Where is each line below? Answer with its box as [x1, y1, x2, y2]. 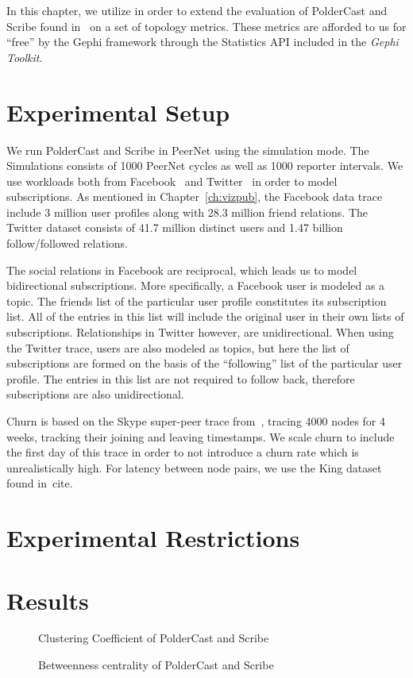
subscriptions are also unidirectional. [6, 386, 184, 403]
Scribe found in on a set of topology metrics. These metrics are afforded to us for [6, 17, 407, 34]
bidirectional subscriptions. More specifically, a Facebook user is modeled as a [6, 277, 385, 294]
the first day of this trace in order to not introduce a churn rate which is [6, 444, 359, 460]
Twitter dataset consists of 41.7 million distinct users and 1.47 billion [6, 219, 343, 236]
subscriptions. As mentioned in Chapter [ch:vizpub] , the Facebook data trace [6, 188, 383, 205]
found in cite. [6, 475, 73, 491]
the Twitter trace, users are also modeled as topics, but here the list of [6, 339, 349, 356]
